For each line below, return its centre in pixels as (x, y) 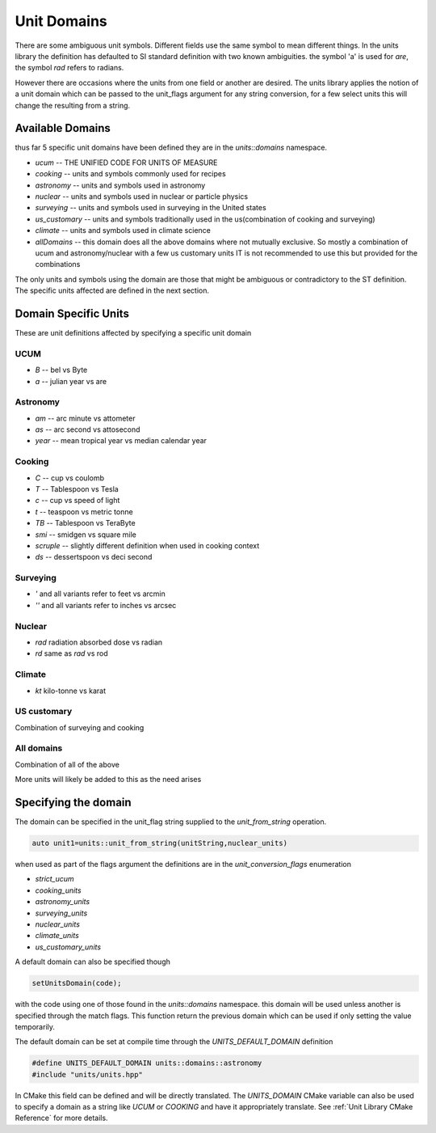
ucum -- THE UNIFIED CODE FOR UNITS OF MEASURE (126, 163)
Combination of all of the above (67, 764)
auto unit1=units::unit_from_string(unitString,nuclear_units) (160, 843)
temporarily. (35, 1026)
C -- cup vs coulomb (70, 478)
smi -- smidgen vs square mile (86, 535)
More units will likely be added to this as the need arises (108, 780)
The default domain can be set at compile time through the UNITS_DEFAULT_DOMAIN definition (174, 1042)
